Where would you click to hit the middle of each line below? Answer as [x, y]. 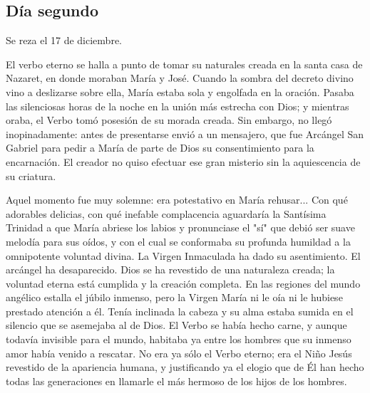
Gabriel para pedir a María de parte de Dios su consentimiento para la [160, 148]
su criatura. [31, 175]
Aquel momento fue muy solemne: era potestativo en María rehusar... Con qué [177, 200]
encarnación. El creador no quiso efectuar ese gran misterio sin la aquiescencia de [183, 161]
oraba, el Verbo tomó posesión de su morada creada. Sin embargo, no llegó [169, 120]
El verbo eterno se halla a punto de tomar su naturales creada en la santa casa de [184, 64]
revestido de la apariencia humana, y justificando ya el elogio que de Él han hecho [185, 367]
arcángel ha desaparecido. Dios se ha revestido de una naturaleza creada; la [170, 269]
